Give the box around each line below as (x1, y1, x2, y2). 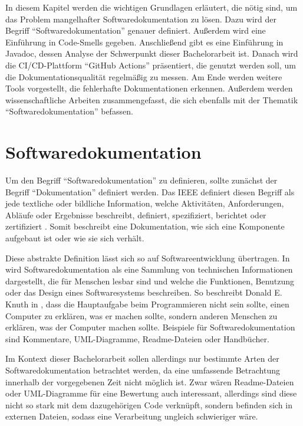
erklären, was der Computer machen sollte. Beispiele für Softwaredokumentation (5, 321, 295, 333)
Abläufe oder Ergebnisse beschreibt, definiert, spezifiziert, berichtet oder (5, 208, 266, 221)
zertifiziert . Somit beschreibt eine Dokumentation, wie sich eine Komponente (5, 220, 285, 232)
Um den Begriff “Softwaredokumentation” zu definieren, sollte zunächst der (5, 174, 278, 186)
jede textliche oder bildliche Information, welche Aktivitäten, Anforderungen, (5, 197, 284, 209)
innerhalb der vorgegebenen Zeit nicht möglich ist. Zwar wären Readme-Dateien (5, 375, 294, 388)
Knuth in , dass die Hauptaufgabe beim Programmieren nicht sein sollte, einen (5, 298, 289, 310)
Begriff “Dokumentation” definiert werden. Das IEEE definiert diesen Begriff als (5, 185, 295, 198)
